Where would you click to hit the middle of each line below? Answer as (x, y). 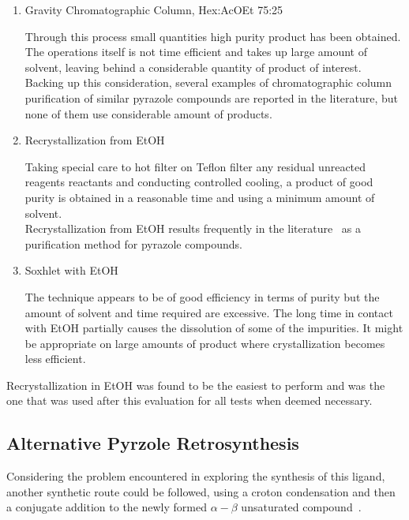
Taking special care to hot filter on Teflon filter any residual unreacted (195, 166)
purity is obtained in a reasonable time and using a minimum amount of (200, 197)
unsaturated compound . (301, 507)
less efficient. (55, 359)
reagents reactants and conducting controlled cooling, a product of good (199, 182)
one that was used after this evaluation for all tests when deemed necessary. (189, 400)
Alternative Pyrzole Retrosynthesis (153, 443)
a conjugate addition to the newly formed (107, 507)
